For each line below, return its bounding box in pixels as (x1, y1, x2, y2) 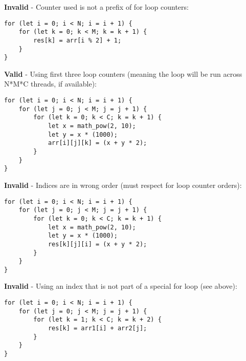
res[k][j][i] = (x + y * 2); (48, 240, 147, 248)
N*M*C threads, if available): (4, 78, 97, 89)
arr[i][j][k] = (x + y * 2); (48, 139, 147, 147)
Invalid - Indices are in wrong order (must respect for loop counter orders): (4, 179, 242, 190)
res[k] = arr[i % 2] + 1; (33, 36, 122, 44)
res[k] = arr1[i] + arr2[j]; (48, 325, 147, 332)
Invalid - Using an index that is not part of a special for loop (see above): (4, 281, 237, 291)
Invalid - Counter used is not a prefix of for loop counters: (4, 2, 189, 12)
